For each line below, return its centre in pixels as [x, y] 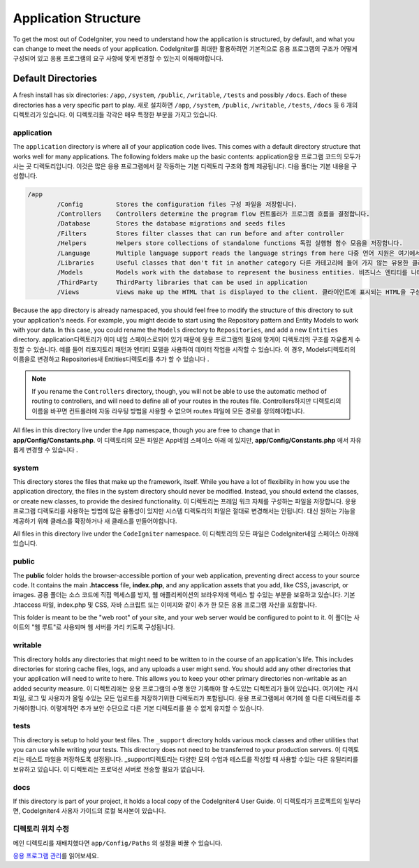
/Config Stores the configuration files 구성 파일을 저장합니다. [177, 204]
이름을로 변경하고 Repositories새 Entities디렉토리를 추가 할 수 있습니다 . [111, 359]
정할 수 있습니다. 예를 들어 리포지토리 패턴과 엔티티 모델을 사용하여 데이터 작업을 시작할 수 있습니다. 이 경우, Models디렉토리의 [184, 349]
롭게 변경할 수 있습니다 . [45, 450]
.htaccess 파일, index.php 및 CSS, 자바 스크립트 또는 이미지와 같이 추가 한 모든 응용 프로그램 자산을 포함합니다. [165, 605]
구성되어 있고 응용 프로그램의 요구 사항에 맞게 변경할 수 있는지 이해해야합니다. [118, 59]
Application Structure [77, 18]
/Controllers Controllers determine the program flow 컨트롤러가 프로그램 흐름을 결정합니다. [213, 214]
